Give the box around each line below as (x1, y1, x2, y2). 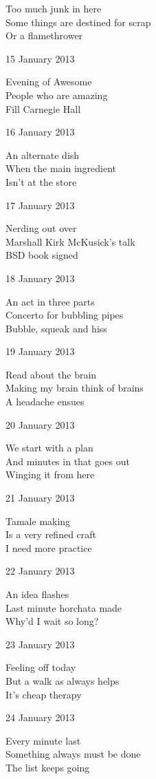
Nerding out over (5, 221, 77, 235)
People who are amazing (5, 87, 108, 102)
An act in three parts (5, 294, 95, 308)
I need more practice (5, 540, 92, 555)
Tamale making (5, 513, 71, 528)
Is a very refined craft (5, 527, 97, 542)
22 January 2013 (5, 564, 75, 578)
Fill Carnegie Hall (5, 101, 81, 116)
